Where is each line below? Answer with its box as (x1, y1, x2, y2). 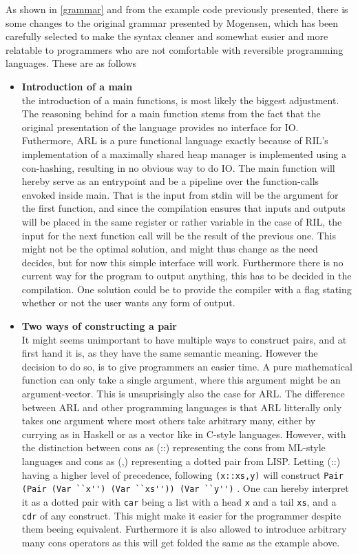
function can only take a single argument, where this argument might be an (21, 373, 341, 387)
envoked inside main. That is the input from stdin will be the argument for (21, 187, 339, 201)
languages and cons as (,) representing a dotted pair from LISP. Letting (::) (21, 454, 341, 468)
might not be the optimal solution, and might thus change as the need (21, 241, 318, 256)
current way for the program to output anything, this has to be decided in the (21, 268, 352, 283)
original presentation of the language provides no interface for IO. (21, 119, 299, 134)
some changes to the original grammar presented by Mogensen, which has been (6, 15, 339, 30)
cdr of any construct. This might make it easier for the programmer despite (21, 508, 341, 522)
